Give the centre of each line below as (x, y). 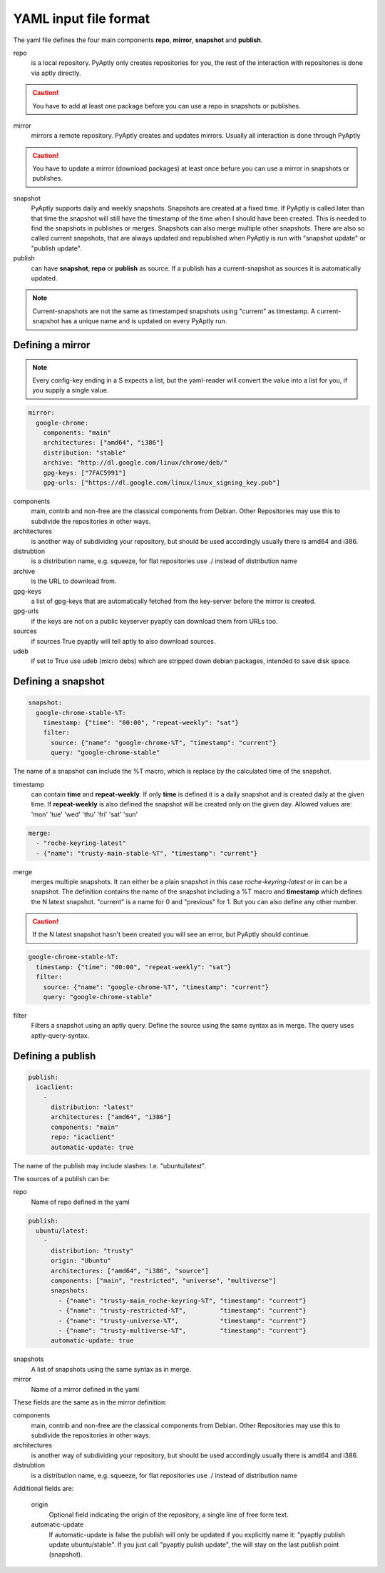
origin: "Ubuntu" (81, 1261)
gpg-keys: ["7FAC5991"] (84, 472)
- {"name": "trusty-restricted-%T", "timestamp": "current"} (182, 1311)
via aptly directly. (56, 73)
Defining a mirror (52, 345)
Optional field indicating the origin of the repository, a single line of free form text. (169, 1514)
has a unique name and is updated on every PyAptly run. (144, 321)
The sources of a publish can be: (62, 1178)
